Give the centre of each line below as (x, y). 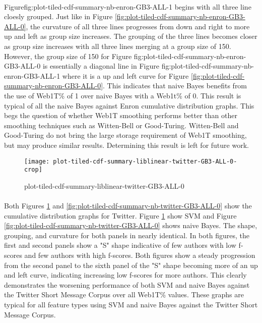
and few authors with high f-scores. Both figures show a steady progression (140, 255)
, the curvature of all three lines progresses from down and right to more (138, 26)
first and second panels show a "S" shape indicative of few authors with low (120, 245)
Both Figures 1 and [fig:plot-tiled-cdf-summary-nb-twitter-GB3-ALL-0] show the (128, 205)
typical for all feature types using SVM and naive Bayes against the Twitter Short (131, 304)
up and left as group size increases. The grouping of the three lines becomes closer (131, 36)
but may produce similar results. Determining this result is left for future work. (126, 145)
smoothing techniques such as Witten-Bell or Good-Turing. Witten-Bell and (121, 125)
